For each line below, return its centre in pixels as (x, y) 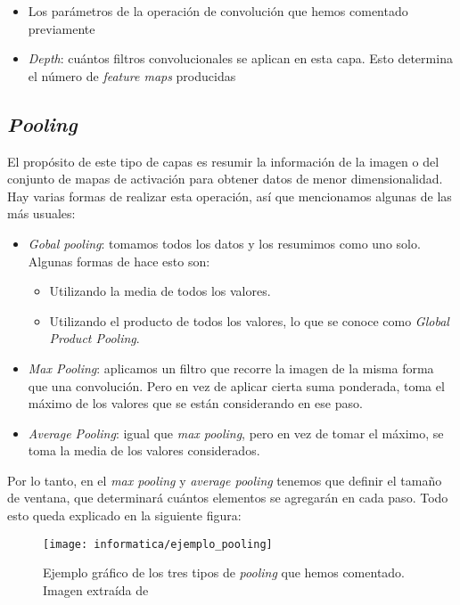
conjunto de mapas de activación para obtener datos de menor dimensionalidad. (225, 179)
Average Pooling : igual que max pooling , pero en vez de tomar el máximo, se (236, 433)
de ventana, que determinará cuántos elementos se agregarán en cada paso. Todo (228, 498)
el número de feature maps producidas (132, 75)
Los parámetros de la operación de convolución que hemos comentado (218, 11)
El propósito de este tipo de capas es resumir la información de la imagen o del (223, 161)
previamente (62, 28)
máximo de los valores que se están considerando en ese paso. (195, 403)
